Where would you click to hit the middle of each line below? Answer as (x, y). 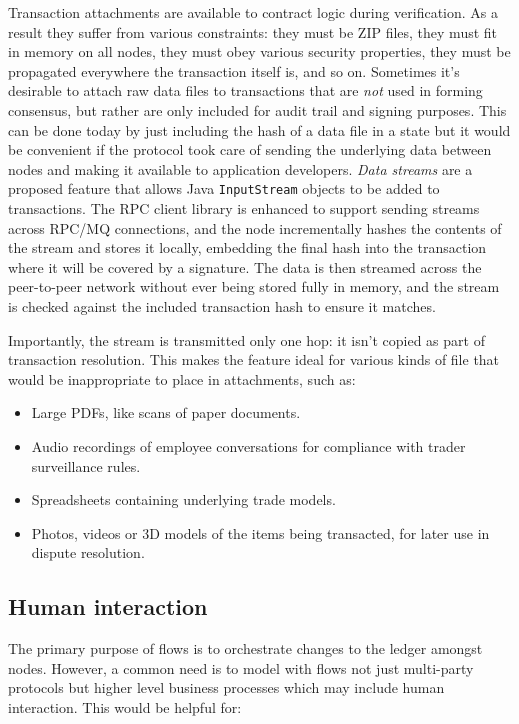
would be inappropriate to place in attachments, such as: (182, 378)
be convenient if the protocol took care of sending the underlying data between (250, 149)
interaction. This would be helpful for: (125, 706)
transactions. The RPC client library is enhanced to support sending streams (244, 208)
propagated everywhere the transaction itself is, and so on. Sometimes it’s (234, 70)
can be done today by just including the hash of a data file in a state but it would (259, 129)
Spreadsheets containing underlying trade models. (183, 499)
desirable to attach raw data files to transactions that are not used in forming (245, 90)
